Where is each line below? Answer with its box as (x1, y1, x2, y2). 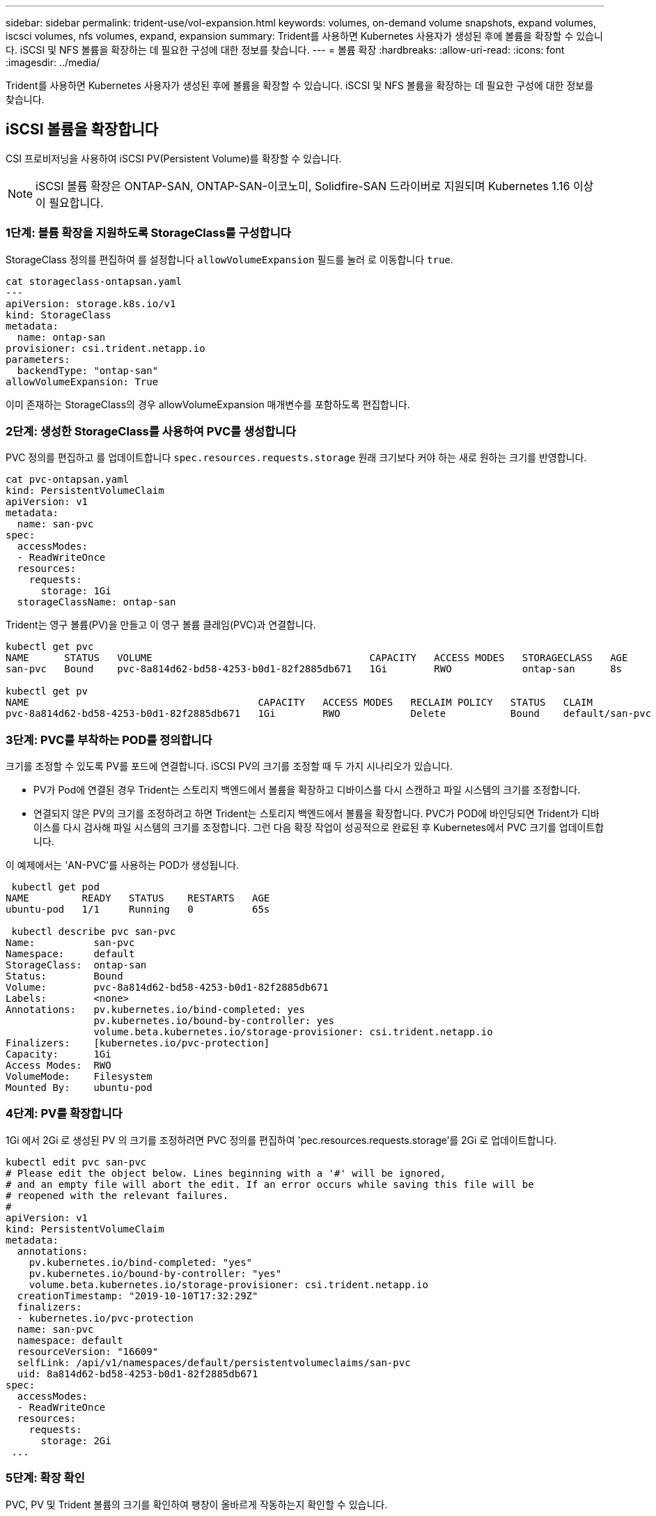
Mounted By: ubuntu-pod (6, 1082, 153, 1094)
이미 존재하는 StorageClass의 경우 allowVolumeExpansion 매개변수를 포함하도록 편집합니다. (6, 398, 410, 410)
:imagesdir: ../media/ (6, 56, 100, 68)
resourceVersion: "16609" (17, 1345, 159, 1357)
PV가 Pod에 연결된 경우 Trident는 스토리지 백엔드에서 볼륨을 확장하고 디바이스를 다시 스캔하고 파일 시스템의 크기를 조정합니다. (33, 784, 581, 796)
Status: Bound (6, 970, 123, 982)
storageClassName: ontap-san (17, 596, 176, 608)
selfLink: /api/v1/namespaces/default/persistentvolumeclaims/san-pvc (17, 1356, 411, 1368)
